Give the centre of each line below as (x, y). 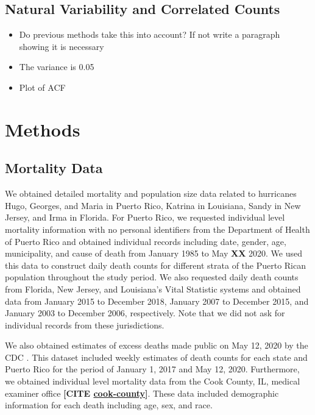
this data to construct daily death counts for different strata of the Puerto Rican (156, 265)
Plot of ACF (42, 87)
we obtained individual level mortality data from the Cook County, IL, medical (153, 381)
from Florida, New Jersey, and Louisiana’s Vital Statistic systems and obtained (153, 289)
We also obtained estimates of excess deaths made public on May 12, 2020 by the (157, 345)
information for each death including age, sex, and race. (109, 405)
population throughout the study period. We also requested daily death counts (152, 277)
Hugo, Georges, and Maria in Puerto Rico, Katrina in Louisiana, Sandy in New (153, 205)
